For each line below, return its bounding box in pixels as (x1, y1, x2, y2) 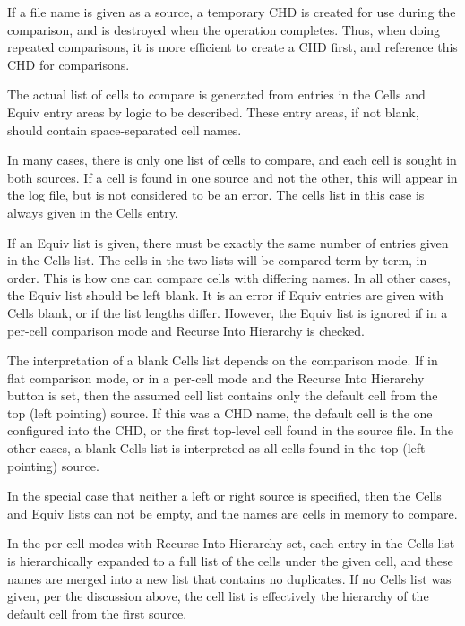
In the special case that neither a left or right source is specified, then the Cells (7, 486, 442, 505)
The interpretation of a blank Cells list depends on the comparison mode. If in (7, 351, 438, 370)
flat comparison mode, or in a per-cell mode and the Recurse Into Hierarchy (7, 368, 425, 387)
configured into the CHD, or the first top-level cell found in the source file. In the (7, 421, 453, 440)
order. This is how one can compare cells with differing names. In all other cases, (7, 268, 451, 287)
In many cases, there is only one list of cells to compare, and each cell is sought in (7, 150, 457, 169)
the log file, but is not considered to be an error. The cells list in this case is (7, 185, 425, 204)
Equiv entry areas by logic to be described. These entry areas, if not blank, (7, 102, 419, 121)
